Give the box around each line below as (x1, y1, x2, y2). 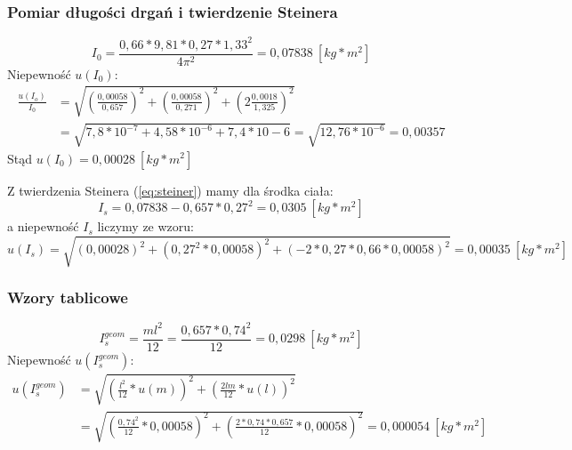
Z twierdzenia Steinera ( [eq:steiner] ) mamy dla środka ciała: (7, 181, 334, 199)
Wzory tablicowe (7, 286, 128, 309)
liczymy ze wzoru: (97, 217, 194, 236)
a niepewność (7, 217, 79, 236)
